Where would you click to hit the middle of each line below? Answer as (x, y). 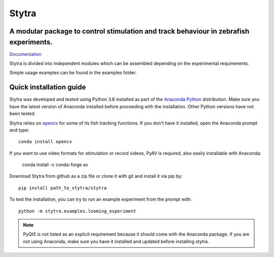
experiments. (31, 42)
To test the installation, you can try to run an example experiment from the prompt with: (101, 199)
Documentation (25, 54)
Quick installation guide (48, 87)
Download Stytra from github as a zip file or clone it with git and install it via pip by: (96, 176)
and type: (20, 130)
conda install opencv (45, 142)
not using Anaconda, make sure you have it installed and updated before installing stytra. (116, 241)
